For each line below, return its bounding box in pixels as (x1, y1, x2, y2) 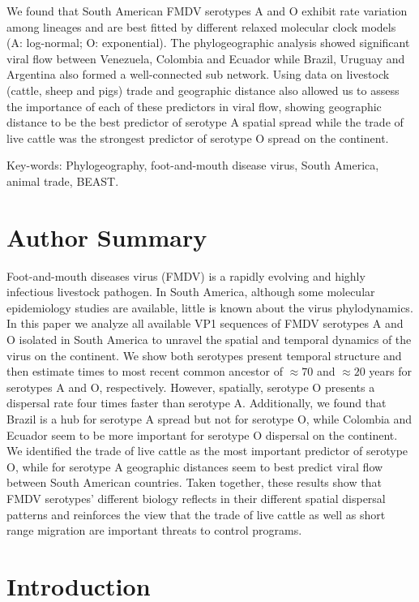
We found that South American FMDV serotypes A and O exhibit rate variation (6, 2, 408, 19)
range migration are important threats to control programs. (6, 522, 302, 539)
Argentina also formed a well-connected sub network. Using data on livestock (6, 66, 390, 83)
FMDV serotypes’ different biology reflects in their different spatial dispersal (6, 489, 386, 506)
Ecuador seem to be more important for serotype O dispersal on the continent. (6, 426, 398, 443)
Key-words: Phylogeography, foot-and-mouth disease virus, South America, (6, 157, 379, 174)
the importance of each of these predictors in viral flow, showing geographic (6, 97, 382, 114)
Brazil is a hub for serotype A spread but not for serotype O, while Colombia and (6, 411, 413, 427)
